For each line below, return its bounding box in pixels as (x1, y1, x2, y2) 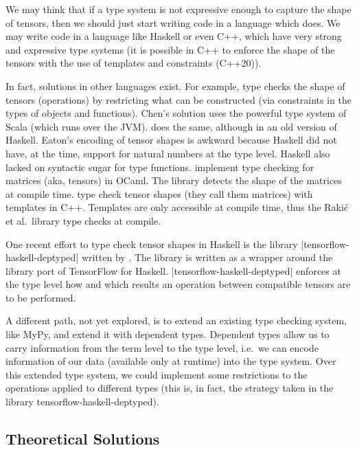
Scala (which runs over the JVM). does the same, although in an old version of (5, 119, 337, 133)
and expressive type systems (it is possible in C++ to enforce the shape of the (5, 42, 335, 56)
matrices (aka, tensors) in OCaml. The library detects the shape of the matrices (5, 173, 342, 188)
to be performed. (5, 290, 76, 304)
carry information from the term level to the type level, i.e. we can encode (5, 340, 319, 355)
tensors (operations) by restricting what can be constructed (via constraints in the (5, 92, 352, 106)
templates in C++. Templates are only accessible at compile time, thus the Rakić (5, 200, 349, 214)
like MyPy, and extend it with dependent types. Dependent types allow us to (5, 327, 330, 341)
